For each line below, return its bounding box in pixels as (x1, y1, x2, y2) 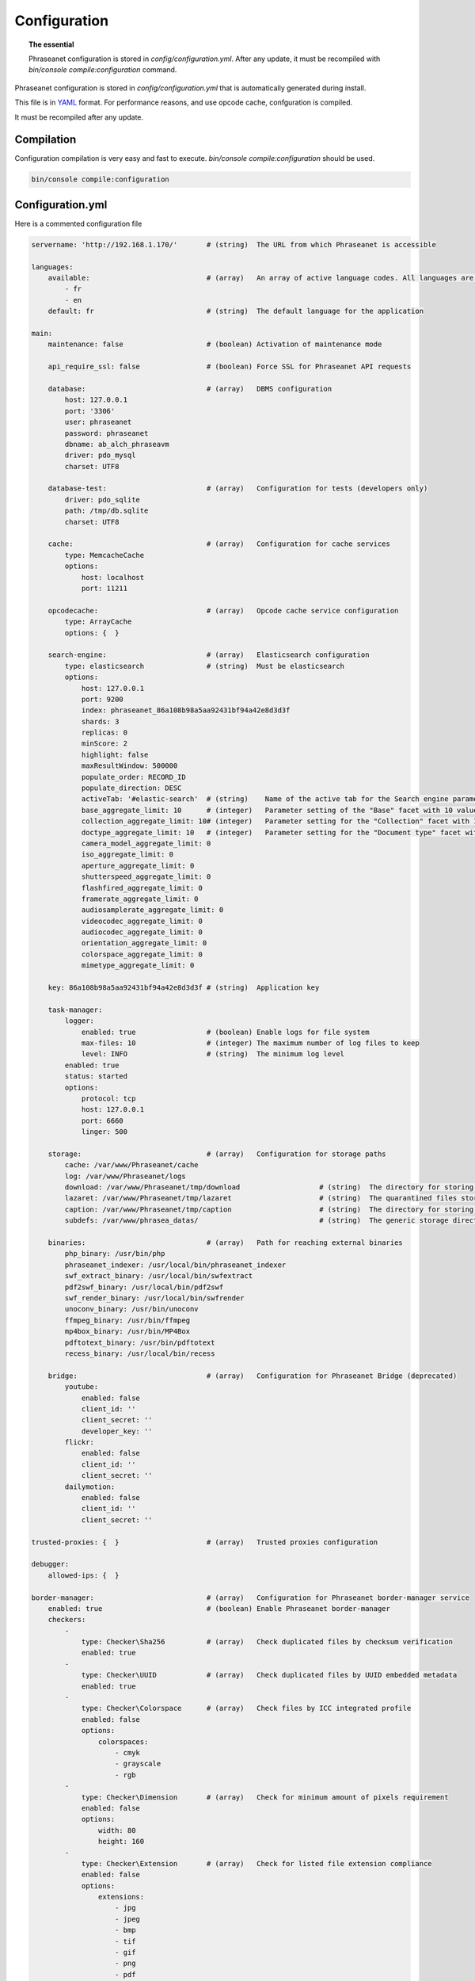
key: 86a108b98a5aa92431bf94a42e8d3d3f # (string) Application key (47, 983, 320, 992)
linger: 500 (81, 1128, 128, 1136)
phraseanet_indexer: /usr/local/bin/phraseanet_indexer (64, 1260, 287, 1269)
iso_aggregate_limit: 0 (81, 850, 174, 859)
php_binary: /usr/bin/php (64, 1249, 165, 1258)
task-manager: (47, 1005, 103, 1014)
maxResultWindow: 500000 (81, 761, 178, 770)
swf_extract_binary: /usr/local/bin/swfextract (64, 1272, 253, 1281)
